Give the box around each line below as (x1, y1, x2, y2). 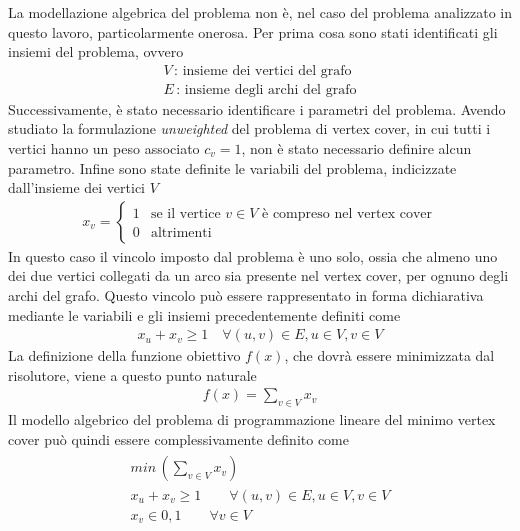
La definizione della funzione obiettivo (8, 345, 241, 366)
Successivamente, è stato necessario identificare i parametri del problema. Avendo (8, 98, 506, 119)
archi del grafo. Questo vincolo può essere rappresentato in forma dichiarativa (8, 285, 484, 306)
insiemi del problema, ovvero (8, 41, 184, 62)
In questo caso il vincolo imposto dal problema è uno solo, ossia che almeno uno (8, 245, 498, 266)
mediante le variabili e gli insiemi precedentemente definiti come (8, 304, 401, 325)
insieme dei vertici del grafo (182, 63, 352, 78)
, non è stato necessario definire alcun (241, 138, 472, 159)
